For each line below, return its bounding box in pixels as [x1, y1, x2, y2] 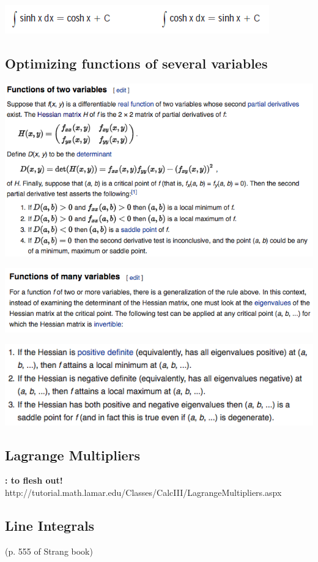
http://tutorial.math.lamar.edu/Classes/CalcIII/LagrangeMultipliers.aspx [5, 485, 282, 498]
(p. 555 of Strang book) [5, 544, 93, 557]
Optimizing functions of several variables [5, 53, 268, 72]
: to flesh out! [5, 474, 63, 487]
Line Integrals [5, 515, 95, 534]
